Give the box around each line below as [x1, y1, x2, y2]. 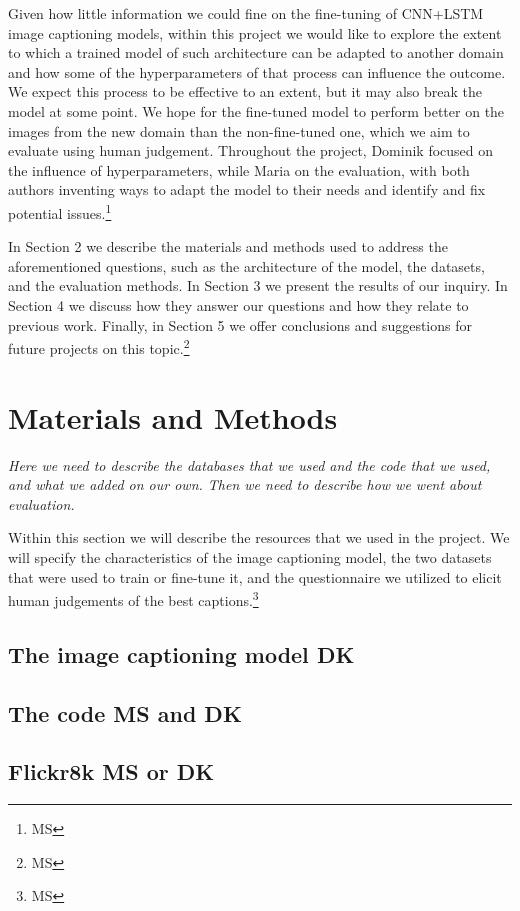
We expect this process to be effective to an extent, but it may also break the [8, 81, 482, 102]
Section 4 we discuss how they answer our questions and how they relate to [8, 294, 469, 315]
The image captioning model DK [8, 638, 355, 669]
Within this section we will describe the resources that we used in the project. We [8, 527, 510, 548]
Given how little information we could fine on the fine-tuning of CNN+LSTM [8, 3, 484, 23]
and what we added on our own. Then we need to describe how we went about [8, 474, 482, 495]
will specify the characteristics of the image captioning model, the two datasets [8, 546, 492, 567]
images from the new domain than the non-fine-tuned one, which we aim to [8, 120, 470, 141]
